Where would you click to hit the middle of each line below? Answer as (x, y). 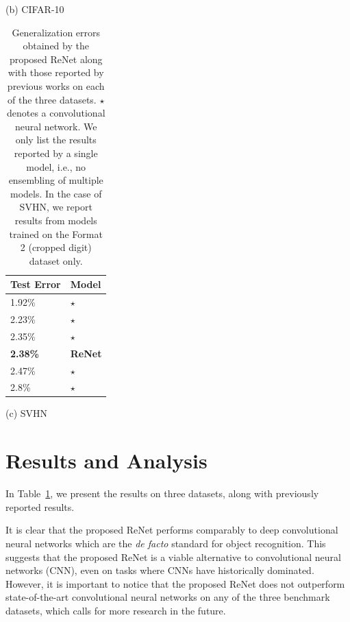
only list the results (56, 140)
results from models (56, 220)
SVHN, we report (56, 207)
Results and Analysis (107, 460)
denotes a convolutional (56, 113)
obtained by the (56, 46)
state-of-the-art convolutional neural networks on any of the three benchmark (168, 597)
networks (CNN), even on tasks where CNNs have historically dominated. (160, 570)
